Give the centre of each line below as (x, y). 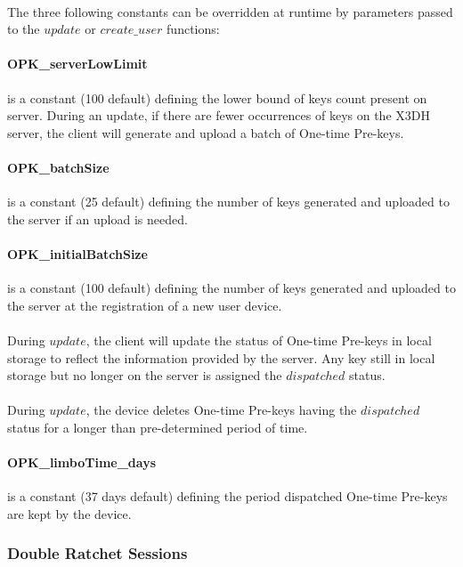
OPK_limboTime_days (82, 462)
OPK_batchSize (58, 167)
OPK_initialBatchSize (77, 253)
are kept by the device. (69, 513)
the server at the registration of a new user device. (145, 305)
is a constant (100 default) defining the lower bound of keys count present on (217, 97)
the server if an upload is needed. (97, 219)
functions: (193, 29)
